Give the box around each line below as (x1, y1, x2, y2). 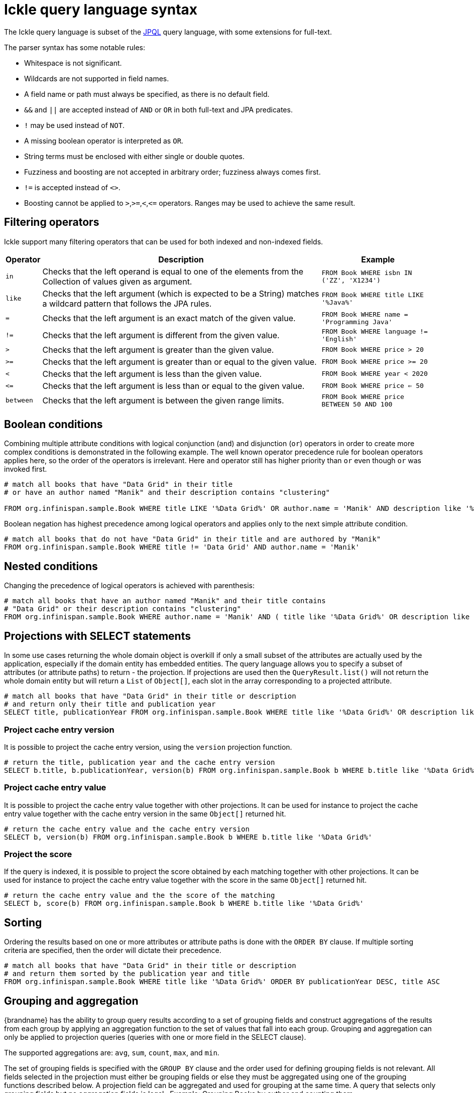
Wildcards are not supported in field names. (24, 74, 169, 83)
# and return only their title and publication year (4, 700, 216, 709)
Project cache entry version (4, 724, 114, 735)
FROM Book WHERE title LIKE (321, 291, 424, 299)
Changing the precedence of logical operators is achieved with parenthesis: (4, 581, 255, 590)
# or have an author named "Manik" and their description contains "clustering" (4, 488, 330, 497)
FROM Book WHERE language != (321, 327, 428, 335)
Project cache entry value (4, 782, 106, 793)
